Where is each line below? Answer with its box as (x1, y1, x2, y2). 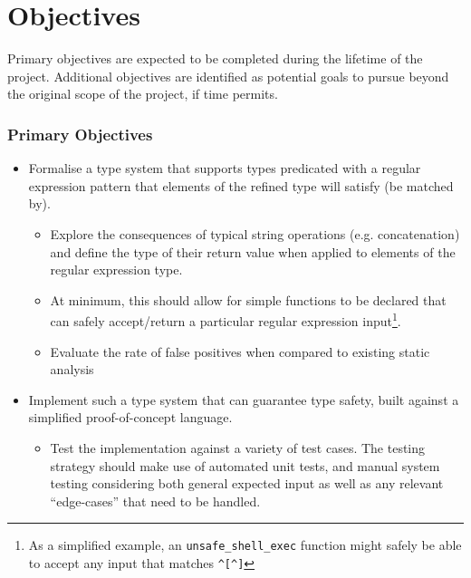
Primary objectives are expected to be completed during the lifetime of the (7, 49, 423, 68)
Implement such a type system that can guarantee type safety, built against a (28, 390, 459, 409)
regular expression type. (50, 260, 183, 279)
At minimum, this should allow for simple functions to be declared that (50, 290, 447, 309)
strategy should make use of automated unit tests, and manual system (50, 456, 440, 475)
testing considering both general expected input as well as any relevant (50, 474, 444, 493)
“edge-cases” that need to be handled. (50, 491, 261, 510)
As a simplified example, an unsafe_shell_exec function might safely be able (28, 535, 462, 554)
